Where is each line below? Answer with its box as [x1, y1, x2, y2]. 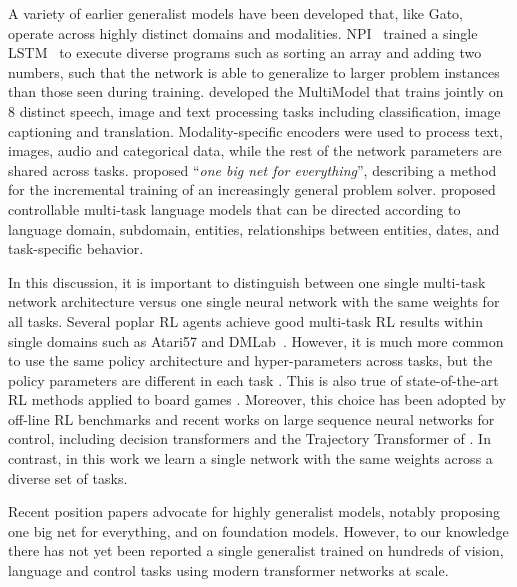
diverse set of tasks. [8, 467, 128, 488]
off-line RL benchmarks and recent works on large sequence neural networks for [8, 408, 495, 429]
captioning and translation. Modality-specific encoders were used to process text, [8, 120, 503, 141]
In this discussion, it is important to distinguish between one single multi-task [8, 271, 486, 292]
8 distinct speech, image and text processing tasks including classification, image [8, 100, 501, 121]
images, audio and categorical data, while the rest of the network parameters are [8, 140, 502, 161]
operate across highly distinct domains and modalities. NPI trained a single [8, 22, 478, 43]
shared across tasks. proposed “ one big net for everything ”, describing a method [8, 159, 497, 180]
